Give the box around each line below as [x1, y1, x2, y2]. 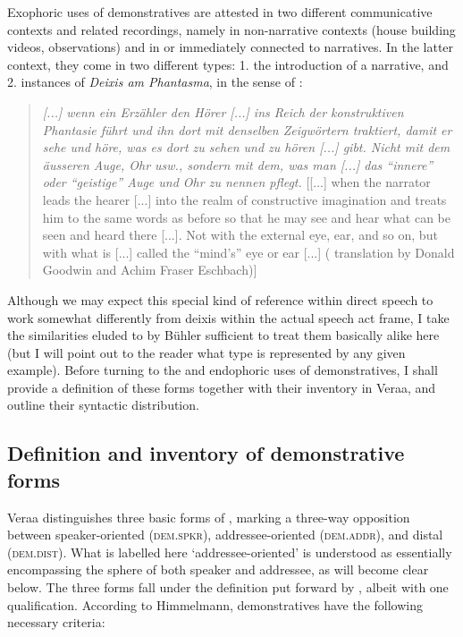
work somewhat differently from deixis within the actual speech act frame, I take [7, 308, 450, 327]
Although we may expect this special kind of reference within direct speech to [7, 290, 434, 309]
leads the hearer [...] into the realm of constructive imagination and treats [42, 190, 447, 208]
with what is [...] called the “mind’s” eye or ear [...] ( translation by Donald [42, 242, 455, 261]
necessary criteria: [7, 613, 105, 632]
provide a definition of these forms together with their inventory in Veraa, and [7, 378, 436, 396]
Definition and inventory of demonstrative [7, 439, 405, 467]
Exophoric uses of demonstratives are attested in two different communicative [7, 3, 433, 21]
